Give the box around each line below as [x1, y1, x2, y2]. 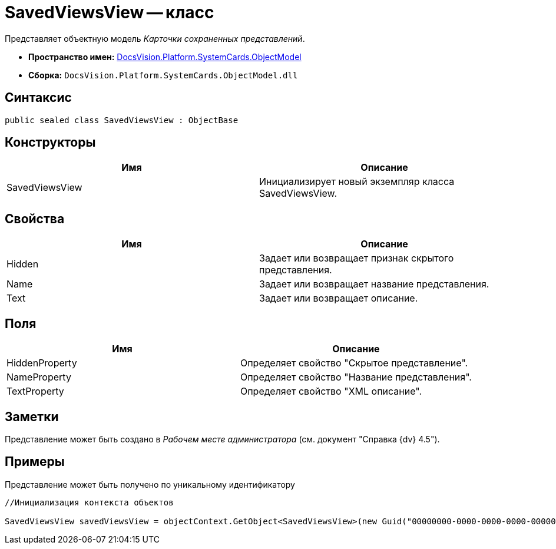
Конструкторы [5, 135, 96, 150]
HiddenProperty [6, 357, 77, 369]
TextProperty [6, 385, 64, 398]
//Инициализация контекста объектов [5, 497, 174, 507]
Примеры [5, 454, 65, 469]
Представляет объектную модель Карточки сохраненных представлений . [5, 33, 305, 44]
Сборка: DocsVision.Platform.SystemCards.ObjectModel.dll [28, 70, 298, 80]
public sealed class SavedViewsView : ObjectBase [5, 115, 239, 125]
